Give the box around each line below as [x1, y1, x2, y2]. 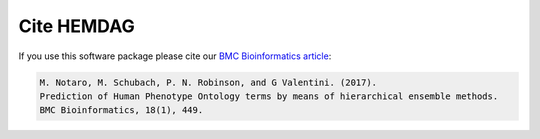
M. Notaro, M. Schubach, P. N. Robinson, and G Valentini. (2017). [39, 76, 378, 88]
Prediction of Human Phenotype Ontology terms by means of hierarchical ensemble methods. [39, 90, 499, 102]
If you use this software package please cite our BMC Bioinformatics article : [18, 50, 332, 62]
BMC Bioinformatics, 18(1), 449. [39, 105, 204, 116]
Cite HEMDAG [18, 15, 135, 37]
